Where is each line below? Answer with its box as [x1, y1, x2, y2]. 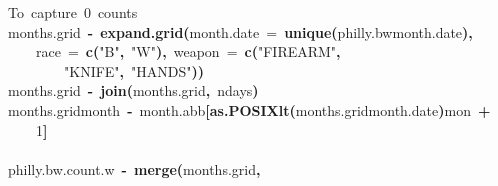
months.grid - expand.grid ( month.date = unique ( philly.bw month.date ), [8, 21, 473, 42]
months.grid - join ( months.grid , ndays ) [8, 80, 259, 101]
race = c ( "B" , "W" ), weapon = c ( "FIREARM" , [36, 41, 341, 62]
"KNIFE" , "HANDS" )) [64, 60, 205, 81]
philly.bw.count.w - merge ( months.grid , [8, 158, 261, 179]
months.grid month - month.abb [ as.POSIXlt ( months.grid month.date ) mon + [8, 99, 491, 120]
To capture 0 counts [8, 2, 138, 22]
